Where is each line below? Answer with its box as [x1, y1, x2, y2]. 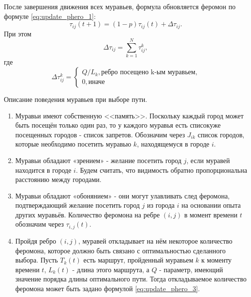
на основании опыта [181, 200, 241, 210]
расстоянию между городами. [15, 174, 102, 184]
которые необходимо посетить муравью [15, 139, 132, 149]
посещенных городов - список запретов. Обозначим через [15, 129, 185, 139]
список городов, [197, 129, 245, 139]
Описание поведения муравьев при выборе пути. [4, 94, 148, 104]
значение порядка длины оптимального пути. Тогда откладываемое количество [15, 274, 247, 284]
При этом [4, 28, 31, 38]
